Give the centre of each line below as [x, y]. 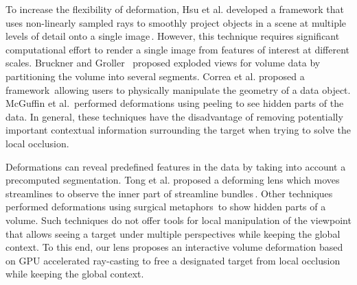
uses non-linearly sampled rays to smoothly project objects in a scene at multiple [176, 22]
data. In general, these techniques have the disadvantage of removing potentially [174, 116]
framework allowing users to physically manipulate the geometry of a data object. [178, 89]
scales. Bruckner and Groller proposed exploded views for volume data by [163, 63]
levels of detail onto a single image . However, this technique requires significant [173, 36]
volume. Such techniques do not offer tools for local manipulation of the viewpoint [178, 220]
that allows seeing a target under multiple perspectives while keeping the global [173, 233]
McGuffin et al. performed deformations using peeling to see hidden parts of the [175, 103]
